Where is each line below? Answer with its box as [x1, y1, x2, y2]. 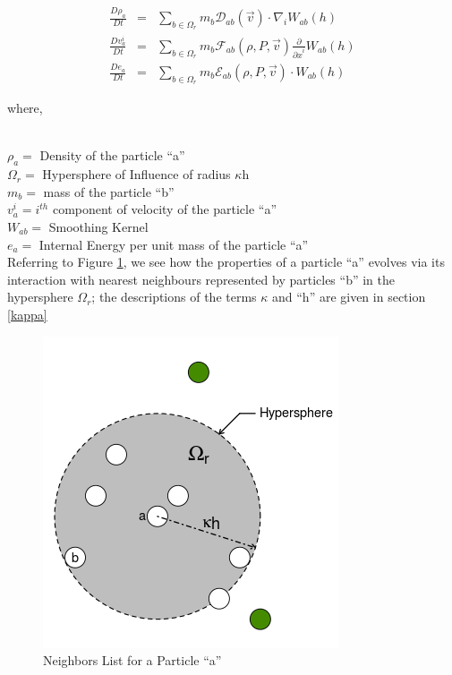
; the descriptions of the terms [91, 287, 257, 306]
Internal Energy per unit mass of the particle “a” [38, 235, 309, 253]
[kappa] [7, 304, 47, 323]
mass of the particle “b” [43, 182, 175, 201]
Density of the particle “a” [39, 146, 185, 165]
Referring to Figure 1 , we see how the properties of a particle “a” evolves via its [7, 252, 445, 271]
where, [7, 98, 43, 117]
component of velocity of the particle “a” [52, 200, 277, 218]
